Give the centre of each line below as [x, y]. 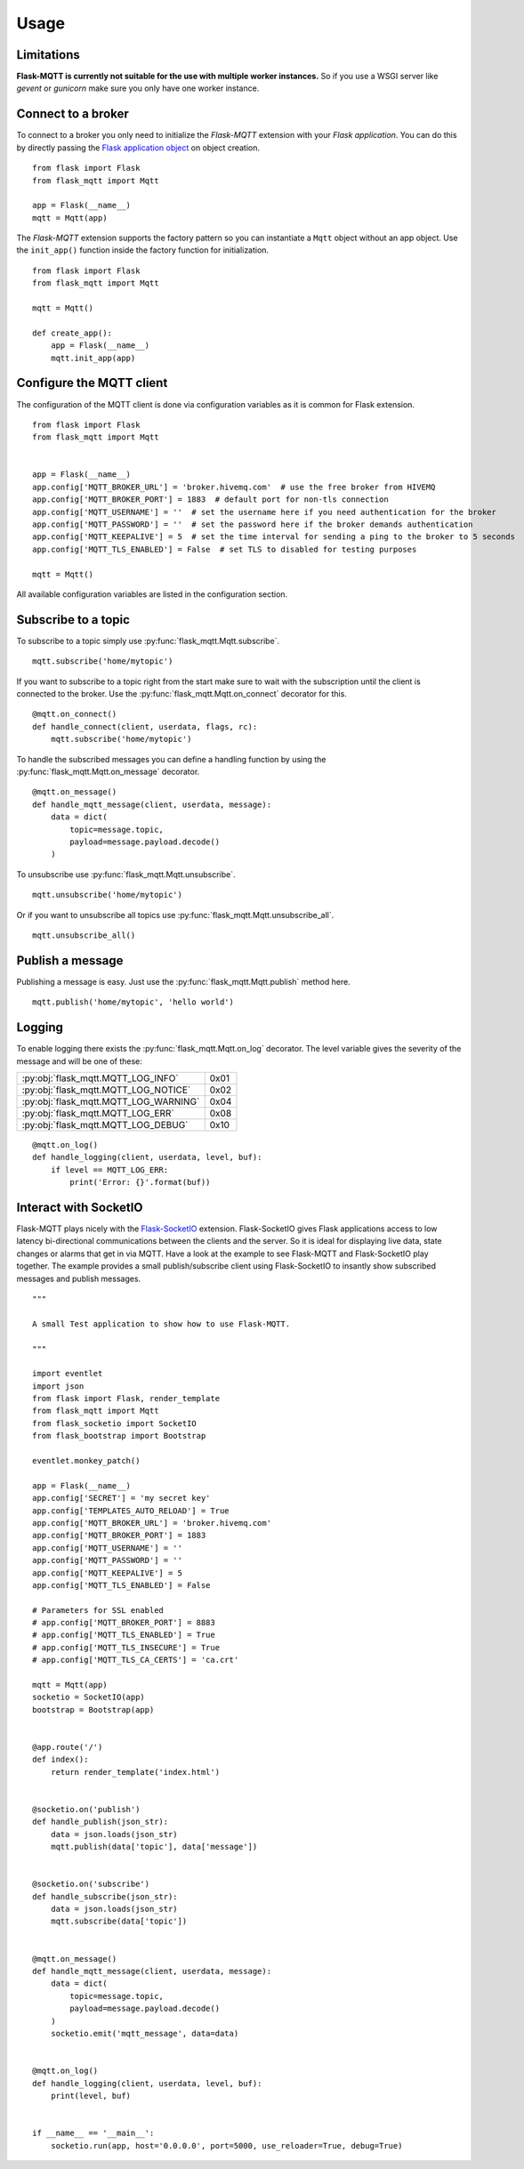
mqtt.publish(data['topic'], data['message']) [154, 1847]
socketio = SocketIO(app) [89, 1697]
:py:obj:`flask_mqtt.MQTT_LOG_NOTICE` [106, 1090]
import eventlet [68, 1374]
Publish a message [70, 960]
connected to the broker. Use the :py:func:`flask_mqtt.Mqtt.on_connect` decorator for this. [181, 694]
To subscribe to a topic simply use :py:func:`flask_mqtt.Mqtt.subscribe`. [148, 641]
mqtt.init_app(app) [93, 358]
